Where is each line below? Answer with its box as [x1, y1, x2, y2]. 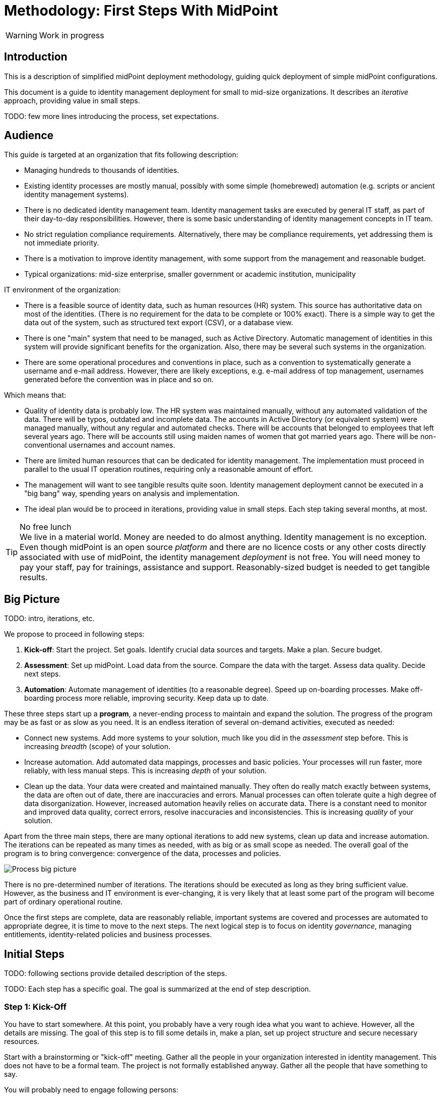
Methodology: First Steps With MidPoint [4, 2, 278, 19]
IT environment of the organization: [4, 285, 121, 294]
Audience [4, 129, 54, 142]
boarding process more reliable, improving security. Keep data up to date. [24, 694, 269, 703]
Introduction [4, 50, 68, 64]
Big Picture [4, 592, 60, 605]
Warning [6, 30, 37, 40]
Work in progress [39, 30, 104, 40]
